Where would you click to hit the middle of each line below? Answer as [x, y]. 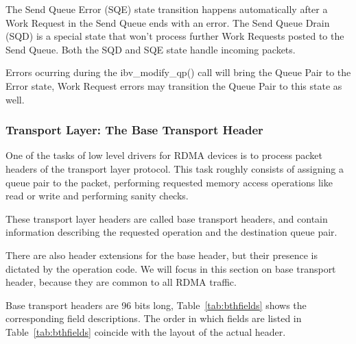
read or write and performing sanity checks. [97, 196]
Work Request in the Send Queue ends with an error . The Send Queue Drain [168, 22]
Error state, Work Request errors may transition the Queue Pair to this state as [174, 85]
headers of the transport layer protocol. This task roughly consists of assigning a [175, 168]
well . [15, 99]
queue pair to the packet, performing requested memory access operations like [169, 182]
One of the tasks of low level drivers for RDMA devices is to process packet [164, 155]
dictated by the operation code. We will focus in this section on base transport [171, 268]
